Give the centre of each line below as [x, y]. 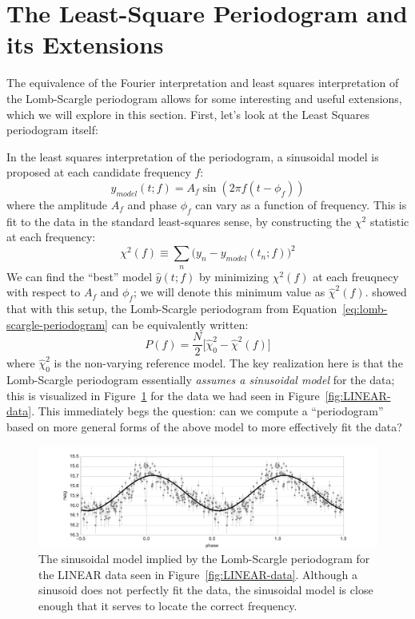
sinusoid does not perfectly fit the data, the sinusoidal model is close [206, 590]
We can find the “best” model [80, 276]
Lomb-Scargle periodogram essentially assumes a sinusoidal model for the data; [201, 380]
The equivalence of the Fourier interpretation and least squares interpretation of [203, 83]
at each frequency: [51, 237]
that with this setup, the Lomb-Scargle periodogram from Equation [172, 309]
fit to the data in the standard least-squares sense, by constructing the [179, 221]
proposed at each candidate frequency [99, 172]
